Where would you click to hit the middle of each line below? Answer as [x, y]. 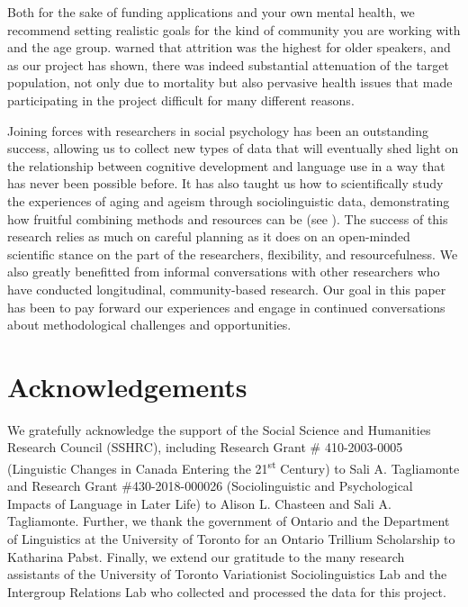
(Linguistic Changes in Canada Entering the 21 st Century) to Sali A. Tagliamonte [234, 467]
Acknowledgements [127, 386]
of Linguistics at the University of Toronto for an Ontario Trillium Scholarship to [231, 539]
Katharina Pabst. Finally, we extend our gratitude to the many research [206, 556]
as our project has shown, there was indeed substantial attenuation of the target [229, 64]
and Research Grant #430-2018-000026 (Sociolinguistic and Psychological [210, 486]
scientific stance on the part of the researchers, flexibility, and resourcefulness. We [233, 254]
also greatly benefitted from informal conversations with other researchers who [224, 272]
